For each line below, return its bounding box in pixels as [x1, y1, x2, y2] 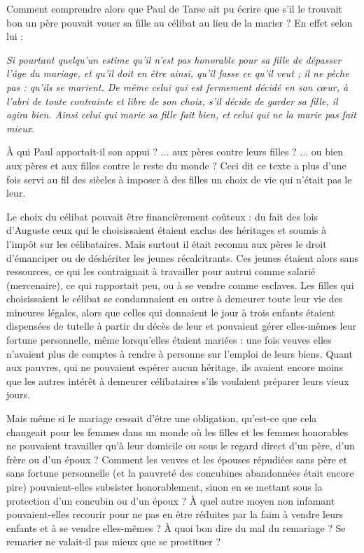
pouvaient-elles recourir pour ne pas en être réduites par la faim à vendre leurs [6, 507, 343, 521]
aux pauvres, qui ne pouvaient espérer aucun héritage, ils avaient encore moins [6, 360, 344, 374]
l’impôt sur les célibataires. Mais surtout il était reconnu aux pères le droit [6, 236, 327, 251]
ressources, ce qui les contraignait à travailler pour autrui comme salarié [6, 264, 316, 279]
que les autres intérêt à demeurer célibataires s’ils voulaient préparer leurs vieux [6, 373, 349, 388]
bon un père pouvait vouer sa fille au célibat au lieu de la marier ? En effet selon [6, 15, 353, 29]
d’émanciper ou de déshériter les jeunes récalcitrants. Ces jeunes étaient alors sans [6, 250, 358, 265]
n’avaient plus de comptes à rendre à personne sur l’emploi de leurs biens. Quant [6, 346, 353, 360]
